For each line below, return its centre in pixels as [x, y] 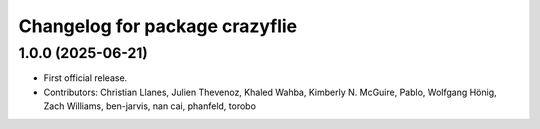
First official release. [85, 78]
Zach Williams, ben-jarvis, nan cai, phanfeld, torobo [150, 106]
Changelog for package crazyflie [158, 26]
